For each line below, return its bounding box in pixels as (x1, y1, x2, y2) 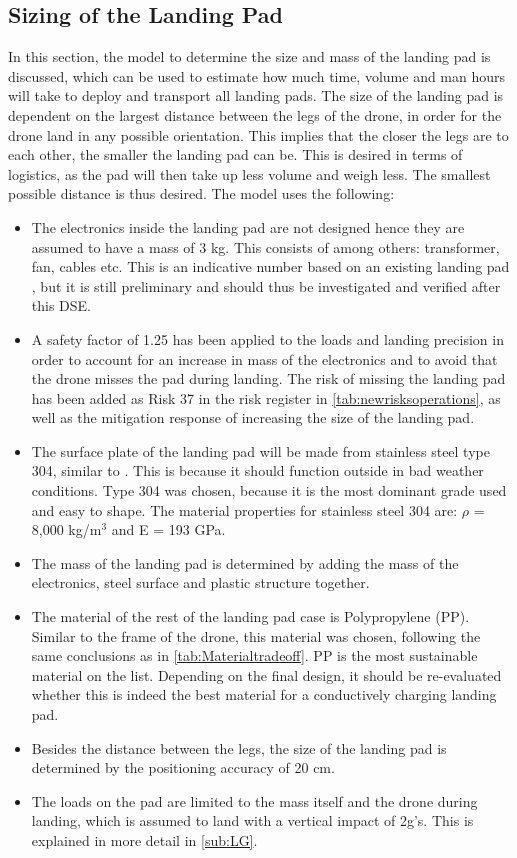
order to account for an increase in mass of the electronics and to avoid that (31, 348, 498, 369)
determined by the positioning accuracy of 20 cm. (31, 757, 335, 778)
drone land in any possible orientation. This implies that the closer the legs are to (8, 124, 509, 145)
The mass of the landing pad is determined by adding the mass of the (31, 552, 459, 573)
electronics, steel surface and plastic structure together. (31, 572, 370, 593)
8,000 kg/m (31, 519, 102, 540)
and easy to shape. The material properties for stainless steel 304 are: (31, 499, 458, 520)
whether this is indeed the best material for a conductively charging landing (31, 684, 497, 705)
